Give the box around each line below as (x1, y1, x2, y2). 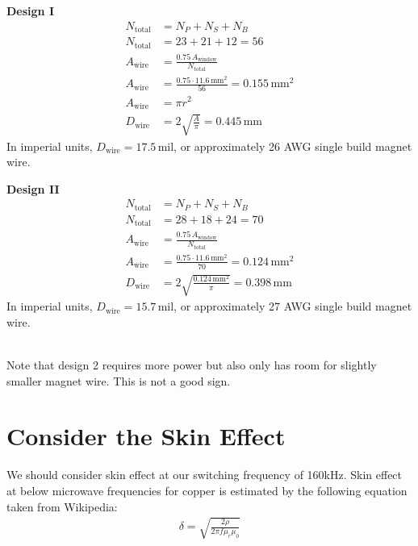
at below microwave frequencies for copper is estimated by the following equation (6, 481, 408, 498)
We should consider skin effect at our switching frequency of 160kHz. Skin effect (6, 466, 403, 483)
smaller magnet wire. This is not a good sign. (6, 372, 231, 389)
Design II (6, 180, 60, 197)
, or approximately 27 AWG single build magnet (173, 298, 412, 315)
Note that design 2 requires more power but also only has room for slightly (6, 356, 377, 373)
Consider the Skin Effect (6, 419, 286, 452)
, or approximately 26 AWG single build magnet (173, 137, 412, 154)
